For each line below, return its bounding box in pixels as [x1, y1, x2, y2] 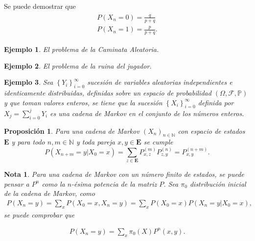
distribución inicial [189, 178, 246, 189]
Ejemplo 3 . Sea [4, 77, 53, 87]
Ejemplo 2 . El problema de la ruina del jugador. [4, 60, 152, 71]
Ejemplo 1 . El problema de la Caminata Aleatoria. [4, 44, 159, 54]
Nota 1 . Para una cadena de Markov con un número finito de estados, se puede [4, 169, 244, 179]
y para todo [11, 137, 45, 147]
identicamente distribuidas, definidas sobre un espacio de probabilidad [4, 87, 211, 97]
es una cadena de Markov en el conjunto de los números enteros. [50, 108, 244, 118]
